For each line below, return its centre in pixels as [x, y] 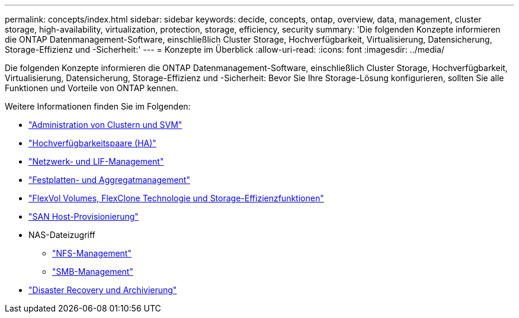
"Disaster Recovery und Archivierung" [103, 290]
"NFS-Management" [92, 253]
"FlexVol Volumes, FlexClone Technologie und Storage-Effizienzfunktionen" [176, 198]
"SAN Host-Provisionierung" [84, 216]
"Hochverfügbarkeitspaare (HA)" [92, 143]
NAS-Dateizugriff [62, 235]
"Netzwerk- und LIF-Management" [96, 161]
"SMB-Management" [93, 272]
